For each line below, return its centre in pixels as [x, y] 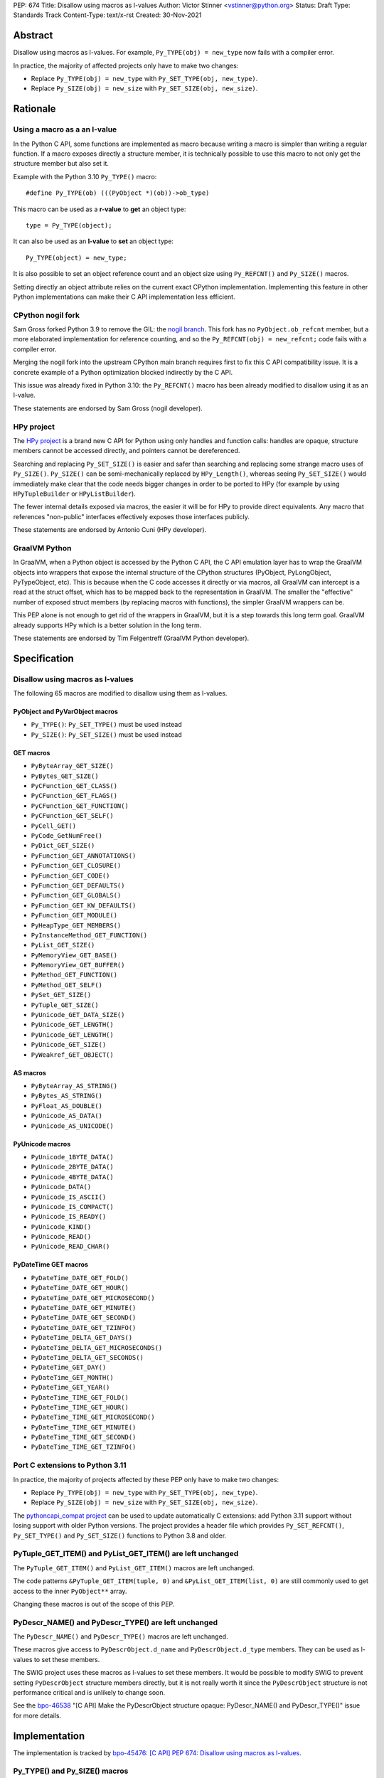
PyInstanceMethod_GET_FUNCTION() [89, 935]
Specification [43, 658]
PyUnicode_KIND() [61, 1226]
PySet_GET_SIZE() [61, 995]
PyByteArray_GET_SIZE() [72, 766]
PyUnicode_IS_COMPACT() [72, 1207]
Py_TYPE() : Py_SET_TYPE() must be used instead [107, 725]
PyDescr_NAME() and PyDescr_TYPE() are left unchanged [116, 1622]
